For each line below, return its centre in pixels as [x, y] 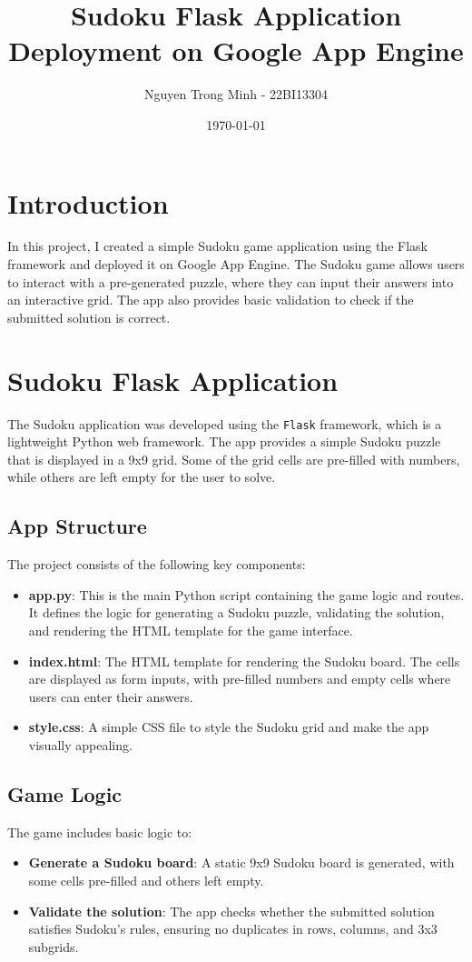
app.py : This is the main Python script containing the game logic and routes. [246, 594]
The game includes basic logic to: [100, 832]
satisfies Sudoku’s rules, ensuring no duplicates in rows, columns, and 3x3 [233, 929]
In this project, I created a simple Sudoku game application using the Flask [217, 246]
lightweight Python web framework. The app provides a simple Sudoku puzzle [224, 441]
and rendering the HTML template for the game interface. [191, 630]
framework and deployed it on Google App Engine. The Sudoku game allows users [236, 264]
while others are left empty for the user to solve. [142, 477]
